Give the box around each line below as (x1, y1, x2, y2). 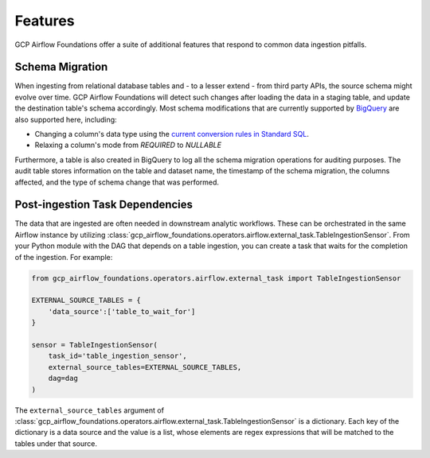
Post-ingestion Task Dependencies (14, 198, 193, 212)
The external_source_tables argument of (14, 406, 165, 415)
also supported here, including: (14, 114, 117, 124)
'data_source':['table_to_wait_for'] (48, 307, 196, 316)
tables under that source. (14, 438, 97, 448)
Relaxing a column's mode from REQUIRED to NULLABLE (34, 140, 222, 150)
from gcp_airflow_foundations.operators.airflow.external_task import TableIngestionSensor (31, 274, 401, 282)
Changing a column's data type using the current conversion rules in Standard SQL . (34, 130, 310, 139)
